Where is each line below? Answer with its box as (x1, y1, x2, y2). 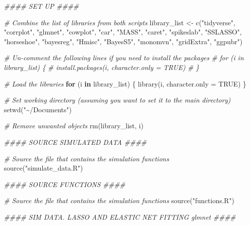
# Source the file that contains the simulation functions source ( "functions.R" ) (4, 195, 234, 206)
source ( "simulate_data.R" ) (4, 163, 83, 173)
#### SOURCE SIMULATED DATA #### (4, 137, 147, 147)
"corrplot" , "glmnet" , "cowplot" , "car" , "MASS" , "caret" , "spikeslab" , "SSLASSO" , (4, 27, 242, 37)
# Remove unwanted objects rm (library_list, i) (4, 121, 143, 131)
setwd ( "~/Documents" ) (4, 104, 72, 114)
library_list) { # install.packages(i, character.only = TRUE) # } (4, 62, 199, 72)
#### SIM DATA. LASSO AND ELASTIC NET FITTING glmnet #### (4, 211, 236, 222)
